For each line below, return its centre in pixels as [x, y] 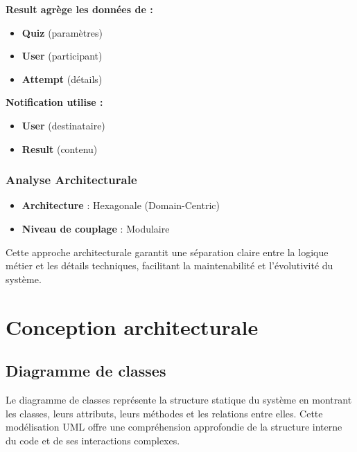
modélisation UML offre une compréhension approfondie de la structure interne [174, 427]
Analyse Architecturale [71, 180]
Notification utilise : [54, 102]
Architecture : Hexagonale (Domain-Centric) [121, 205]
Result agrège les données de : [79, 9]
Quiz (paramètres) [62, 32]
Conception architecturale [132, 326]
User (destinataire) [63, 125]
